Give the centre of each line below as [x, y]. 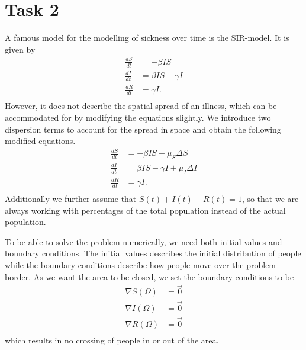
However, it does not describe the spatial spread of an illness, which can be [141, 106]
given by [20, 49]
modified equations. [40, 141]
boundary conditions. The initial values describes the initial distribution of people [153, 253]
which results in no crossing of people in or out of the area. [112, 340]
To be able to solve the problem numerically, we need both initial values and [144, 241]
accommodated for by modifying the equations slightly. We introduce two [138, 118]
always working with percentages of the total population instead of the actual [145, 210]
